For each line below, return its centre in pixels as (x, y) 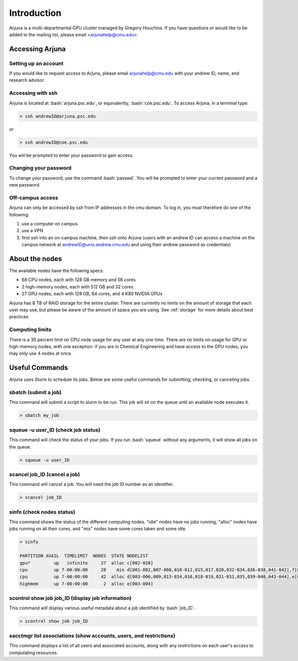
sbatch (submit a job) (35, 392)
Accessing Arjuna (37, 49)
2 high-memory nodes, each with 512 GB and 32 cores (77, 286)
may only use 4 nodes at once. (41, 354)
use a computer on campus (50, 224)
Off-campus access (34, 197)
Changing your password (40, 168)
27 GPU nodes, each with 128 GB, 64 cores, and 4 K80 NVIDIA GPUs (92, 294)
